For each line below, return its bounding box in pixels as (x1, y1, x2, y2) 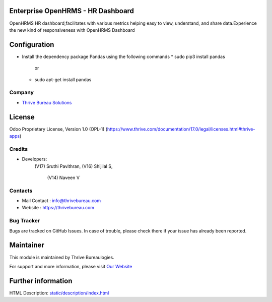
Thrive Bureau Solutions (22, 99, 72, 105)
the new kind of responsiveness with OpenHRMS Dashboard (9, 27, 135, 33)
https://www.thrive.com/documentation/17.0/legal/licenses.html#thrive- (107, 126, 255, 132)
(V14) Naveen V (47, 174, 80, 180)
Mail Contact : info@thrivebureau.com (22, 198, 101, 204)
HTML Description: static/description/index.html (9, 290, 109, 296)
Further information (9, 276, 73, 285)
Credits (9, 145, 28, 152)
